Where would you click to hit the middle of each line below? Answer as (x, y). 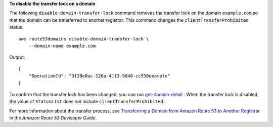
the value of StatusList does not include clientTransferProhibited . (87, 102)
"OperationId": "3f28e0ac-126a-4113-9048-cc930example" (99, 76)
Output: (17, 57)
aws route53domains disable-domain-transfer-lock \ (84, 39)
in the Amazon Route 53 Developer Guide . (53, 118)
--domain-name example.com (62, 46)
